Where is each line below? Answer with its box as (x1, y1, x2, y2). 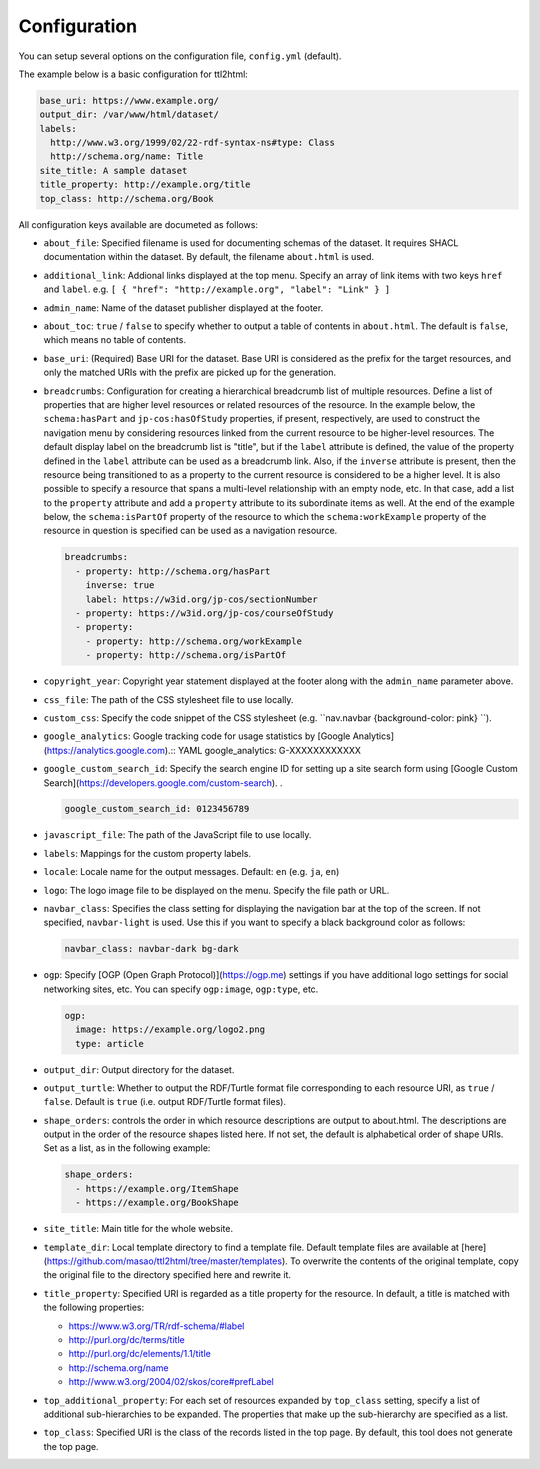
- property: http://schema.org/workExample (85, 635, 302, 647)
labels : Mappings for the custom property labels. (43, 847, 252, 859)
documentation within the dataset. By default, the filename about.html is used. (43, 251, 375, 263)
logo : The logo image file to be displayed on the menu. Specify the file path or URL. (43, 884, 390, 896)
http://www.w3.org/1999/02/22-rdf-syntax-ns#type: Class (50, 137, 335, 149)
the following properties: (43, 1301, 145, 1314)
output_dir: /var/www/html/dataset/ (39, 109, 220, 120)
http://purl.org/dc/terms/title (68, 1333, 185, 1345)
